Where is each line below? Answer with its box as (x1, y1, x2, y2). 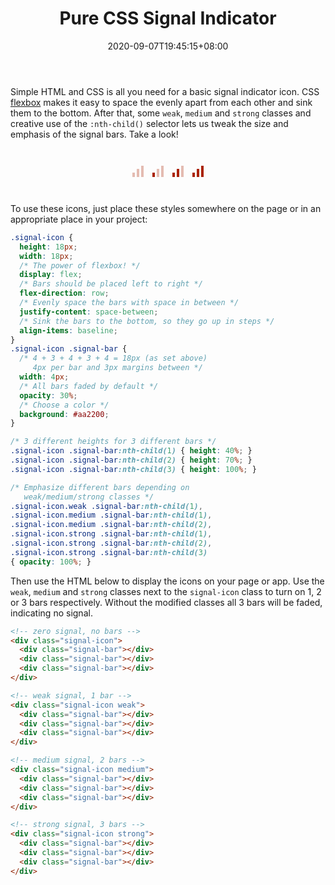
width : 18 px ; (19, 251, 74, 261)
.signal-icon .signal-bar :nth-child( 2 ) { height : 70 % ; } (10, 455, 253, 466)
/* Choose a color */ (19, 400, 110, 410)
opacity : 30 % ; (19, 390, 78, 401)
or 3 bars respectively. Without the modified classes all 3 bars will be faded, (10, 596, 323, 608)
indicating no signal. (10, 607, 93, 619)
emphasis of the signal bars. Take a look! (10, 128, 179, 140)
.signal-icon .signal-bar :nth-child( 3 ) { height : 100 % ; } (10, 464, 257, 474)
